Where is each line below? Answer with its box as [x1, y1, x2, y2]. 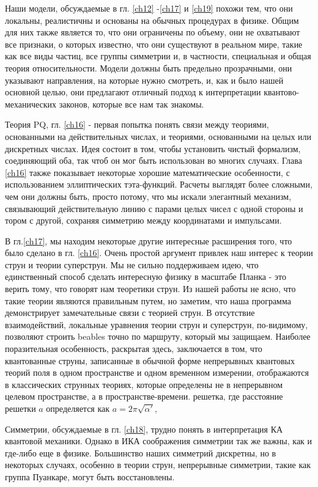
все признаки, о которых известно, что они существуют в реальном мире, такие [5, 37, 303, 50]
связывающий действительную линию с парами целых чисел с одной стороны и [5, 202, 303, 214]
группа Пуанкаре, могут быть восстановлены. [5, 470, 175, 483]
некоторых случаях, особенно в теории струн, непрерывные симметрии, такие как [5, 458, 311, 471]
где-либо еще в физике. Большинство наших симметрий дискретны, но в [5, 446, 276, 459]
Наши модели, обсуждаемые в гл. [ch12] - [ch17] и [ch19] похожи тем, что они [5, 2, 293, 14]
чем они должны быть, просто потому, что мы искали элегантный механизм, [5, 189, 292, 202]
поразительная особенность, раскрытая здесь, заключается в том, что [5, 342, 262, 355]
